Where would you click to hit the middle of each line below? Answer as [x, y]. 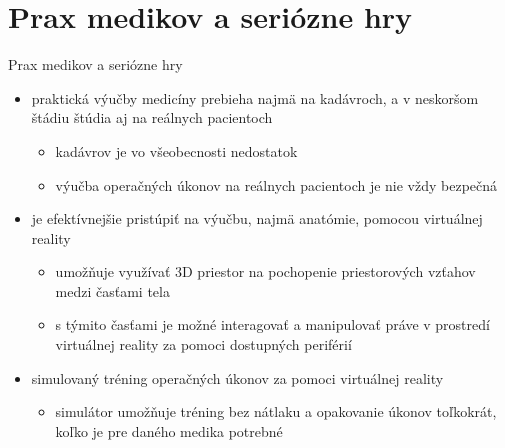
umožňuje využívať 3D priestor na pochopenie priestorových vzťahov [265, 271]
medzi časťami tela [112, 290]
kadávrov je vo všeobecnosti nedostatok [176, 150]
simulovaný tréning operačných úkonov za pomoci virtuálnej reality [237, 377]
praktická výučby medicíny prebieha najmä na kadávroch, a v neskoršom [255, 97]
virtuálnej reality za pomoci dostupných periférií [203, 344]
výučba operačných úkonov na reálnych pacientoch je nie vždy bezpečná [276, 184]
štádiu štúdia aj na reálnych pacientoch [152, 117]
